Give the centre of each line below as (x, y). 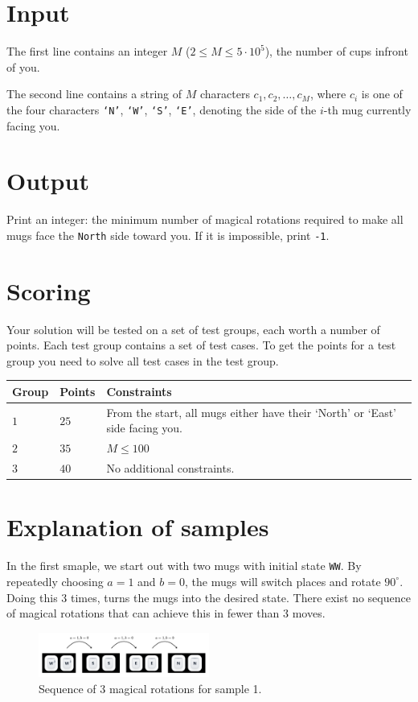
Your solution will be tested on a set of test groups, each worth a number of (193, 329)
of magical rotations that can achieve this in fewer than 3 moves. (166, 613)
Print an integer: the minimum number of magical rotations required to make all (205, 219)
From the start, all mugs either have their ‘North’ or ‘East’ (252, 412)
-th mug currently (367, 109)
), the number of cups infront (336, 51)
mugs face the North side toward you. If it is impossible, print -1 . (168, 235)
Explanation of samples (138, 527)
